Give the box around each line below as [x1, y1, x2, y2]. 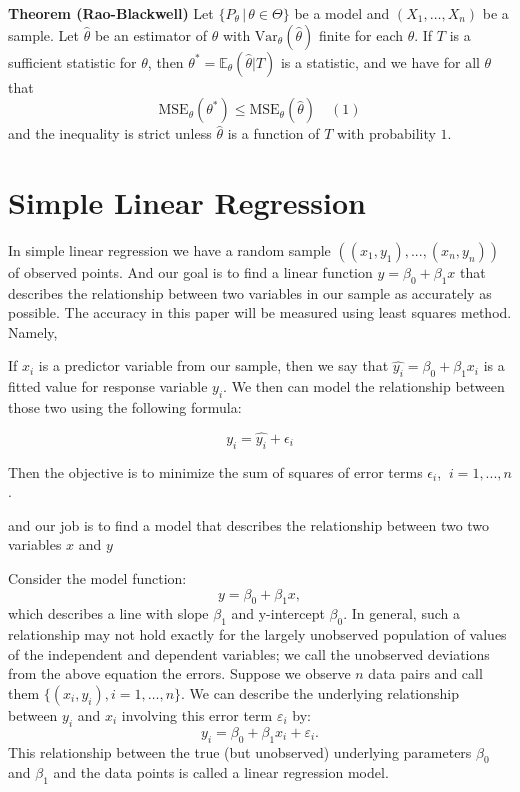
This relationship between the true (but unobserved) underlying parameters [8, 741, 472, 762]
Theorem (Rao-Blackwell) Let [8, 3, 214, 23]
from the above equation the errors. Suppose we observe [8, 663, 351, 684]
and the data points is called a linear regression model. [53, 762, 389, 783]
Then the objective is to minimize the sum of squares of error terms [8, 461, 423, 482]
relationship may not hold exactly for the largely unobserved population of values [8, 624, 507, 645]
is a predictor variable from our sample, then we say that [38, 355, 389, 376]
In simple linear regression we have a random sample [8, 239, 331, 260]
